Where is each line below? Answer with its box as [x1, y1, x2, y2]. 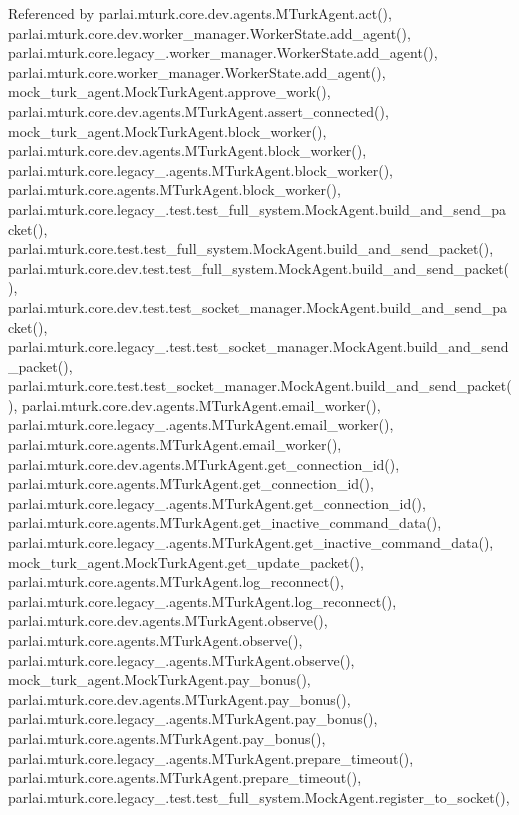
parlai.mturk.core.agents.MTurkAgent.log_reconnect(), [8, 571, 344, 592]
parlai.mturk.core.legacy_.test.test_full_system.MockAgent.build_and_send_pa [8, 198, 506, 219]
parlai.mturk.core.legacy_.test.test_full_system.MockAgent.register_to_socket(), [8, 786, 510, 807]
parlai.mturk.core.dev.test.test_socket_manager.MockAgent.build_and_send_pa [8, 296, 508, 317]
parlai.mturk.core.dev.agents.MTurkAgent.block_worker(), [8, 140, 367, 161]
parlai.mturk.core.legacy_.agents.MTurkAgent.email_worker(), [8, 414, 394, 435]
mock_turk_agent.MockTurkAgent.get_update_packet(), [8, 551, 364, 572]
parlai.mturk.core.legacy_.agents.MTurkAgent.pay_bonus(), [8, 708, 378, 729]
